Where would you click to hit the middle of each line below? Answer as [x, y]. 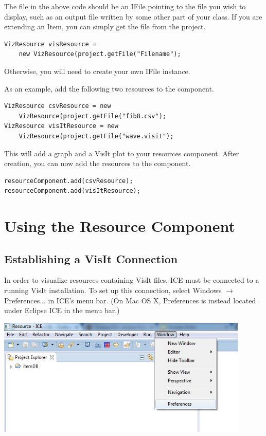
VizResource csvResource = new [58, 106]
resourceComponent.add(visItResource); [72, 191]
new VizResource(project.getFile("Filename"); [100, 54]
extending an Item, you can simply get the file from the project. [105, 26]
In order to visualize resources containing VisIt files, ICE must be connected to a [132, 280]
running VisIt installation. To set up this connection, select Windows [113, 290]
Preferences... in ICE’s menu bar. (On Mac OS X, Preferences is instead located [130, 300]
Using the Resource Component [120, 226]
